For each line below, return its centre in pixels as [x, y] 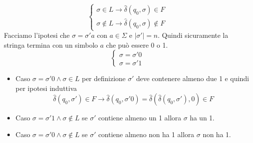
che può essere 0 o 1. [137, 44]
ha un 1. [202, 118]
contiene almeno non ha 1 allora [146, 134]
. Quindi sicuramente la [193, 35]
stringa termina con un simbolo [51, 44]
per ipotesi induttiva [46, 88]
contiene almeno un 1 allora [140, 118]
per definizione [104, 78]
